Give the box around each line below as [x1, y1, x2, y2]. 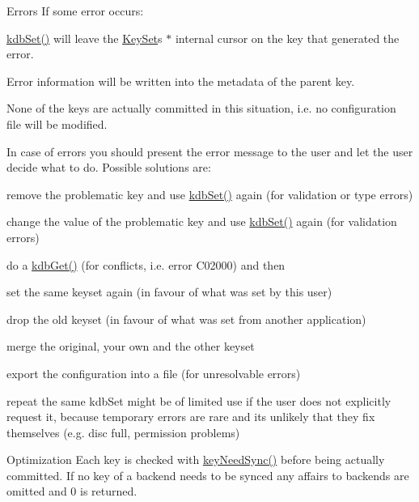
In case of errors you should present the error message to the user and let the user [6, 143, 413, 160]
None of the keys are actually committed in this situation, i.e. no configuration [6, 100, 396, 117]
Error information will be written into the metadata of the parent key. [6, 72, 355, 89]
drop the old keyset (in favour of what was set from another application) [6, 310, 366, 327]
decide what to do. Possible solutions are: [6, 159, 211, 176]
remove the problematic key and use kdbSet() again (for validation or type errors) [6, 185, 413, 202]
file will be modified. [6, 115, 108, 132]
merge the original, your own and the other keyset [6, 338, 255, 355]
